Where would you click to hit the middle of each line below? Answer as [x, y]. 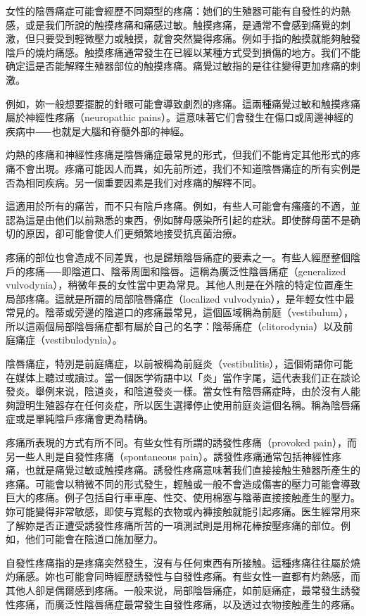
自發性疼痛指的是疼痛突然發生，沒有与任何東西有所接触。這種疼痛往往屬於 [178, 562]
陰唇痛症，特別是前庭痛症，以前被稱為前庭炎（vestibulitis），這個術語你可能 [179, 364]
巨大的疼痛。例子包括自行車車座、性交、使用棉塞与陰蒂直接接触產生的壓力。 [183, 497]
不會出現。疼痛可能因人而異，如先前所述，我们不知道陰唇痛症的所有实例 [183, 168]
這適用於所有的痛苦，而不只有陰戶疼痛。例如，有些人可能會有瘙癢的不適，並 [183, 206]
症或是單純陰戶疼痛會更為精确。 [80, 419]
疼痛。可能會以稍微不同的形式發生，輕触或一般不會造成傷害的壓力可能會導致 [183, 483]
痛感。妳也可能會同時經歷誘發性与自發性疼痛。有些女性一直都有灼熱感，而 [188, 576]
